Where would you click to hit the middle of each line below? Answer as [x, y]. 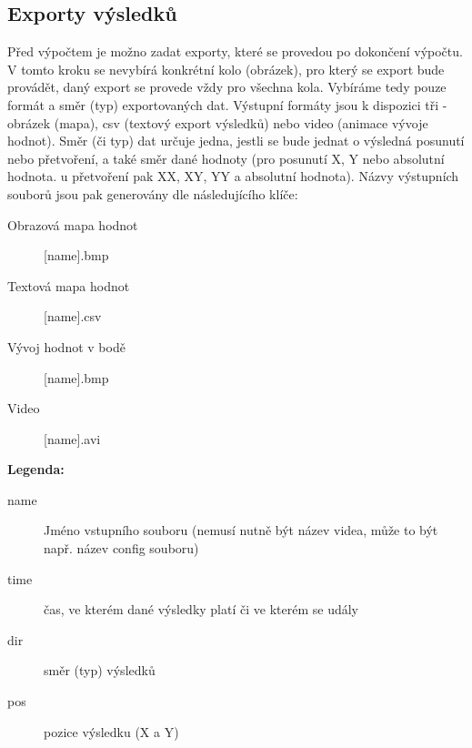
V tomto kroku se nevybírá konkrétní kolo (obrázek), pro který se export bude [226, 69]
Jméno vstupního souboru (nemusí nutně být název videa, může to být [241, 530]
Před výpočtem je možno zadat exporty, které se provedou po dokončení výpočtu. [235, 51]
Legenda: [36, 469]
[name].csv [73, 316]
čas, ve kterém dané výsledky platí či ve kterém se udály [201, 609]
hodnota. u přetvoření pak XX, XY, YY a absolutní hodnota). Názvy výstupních [233, 176]
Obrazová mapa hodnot [73, 224]
